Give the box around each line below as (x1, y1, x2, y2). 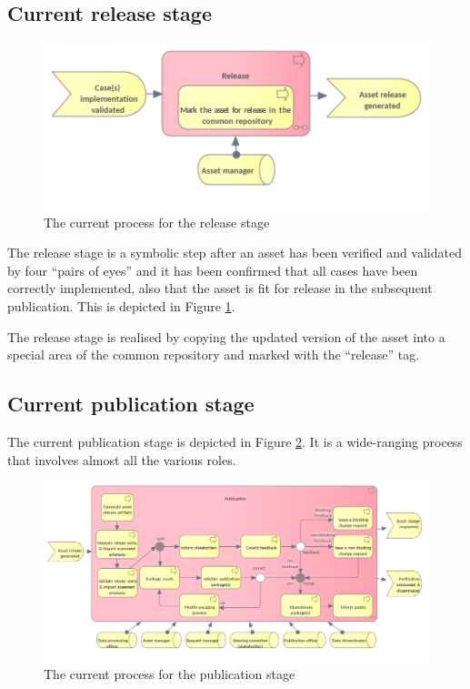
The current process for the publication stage (44, 664, 295, 683)
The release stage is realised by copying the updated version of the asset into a (7, 327, 445, 346)
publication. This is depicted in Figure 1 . (7, 297, 235, 316)
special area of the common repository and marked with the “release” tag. (7, 345, 420, 364)
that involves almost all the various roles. (7, 450, 236, 469)
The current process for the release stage (44, 212, 270, 231)
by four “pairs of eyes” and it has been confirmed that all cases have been (7, 260, 418, 279)
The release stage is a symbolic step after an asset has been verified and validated (7, 243, 462, 262)
